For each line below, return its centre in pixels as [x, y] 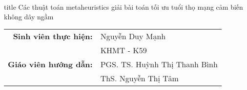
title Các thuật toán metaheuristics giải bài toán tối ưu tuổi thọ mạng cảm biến [123, 7]
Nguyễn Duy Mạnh [133, 36]
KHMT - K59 [123, 50]
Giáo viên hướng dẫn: [50, 64]
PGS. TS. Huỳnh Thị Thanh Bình [159, 64]
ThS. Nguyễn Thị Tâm [139, 78]
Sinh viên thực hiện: [53, 36]
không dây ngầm [29, 16]
